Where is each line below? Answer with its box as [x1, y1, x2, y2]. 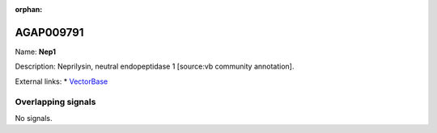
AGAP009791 [15, 25, 84, 39]
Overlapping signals [15, 97, 96, 108]
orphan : [15, 5, 43, 14]
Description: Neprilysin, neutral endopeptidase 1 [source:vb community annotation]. [15, 61, 295, 72]
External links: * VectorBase [15, 77, 108, 86]
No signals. [15, 113, 53, 123]
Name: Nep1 [15, 47, 57, 56]
